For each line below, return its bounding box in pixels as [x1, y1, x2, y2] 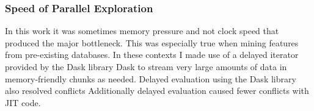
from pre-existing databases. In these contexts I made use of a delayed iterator [5, 48, 299, 61]
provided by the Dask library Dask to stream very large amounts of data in [5, 60, 287, 73]
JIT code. [5, 96, 41, 109]
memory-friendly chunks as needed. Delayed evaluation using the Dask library [5, 72, 296, 85]
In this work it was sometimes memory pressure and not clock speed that [5, 24, 279, 37]
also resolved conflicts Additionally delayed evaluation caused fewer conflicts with [5, 84, 309, 97]
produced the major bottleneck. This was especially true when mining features [5, 36, 299, 49]
